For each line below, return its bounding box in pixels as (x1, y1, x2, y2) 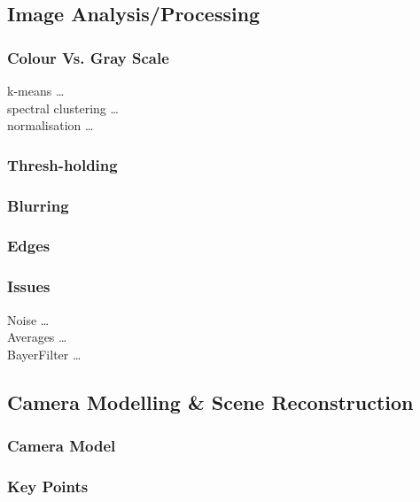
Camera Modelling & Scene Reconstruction (7, 388, 414, 415)
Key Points (7, 475, 89, 497)
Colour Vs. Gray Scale (7, 46, 169, 68)
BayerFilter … (7, 344, 82, 363)
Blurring (7, 194, 69, 216)
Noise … (7, 310, 50, 328)
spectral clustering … (7, 98, 119, 117)
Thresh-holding (7, 153, 118, 175)
